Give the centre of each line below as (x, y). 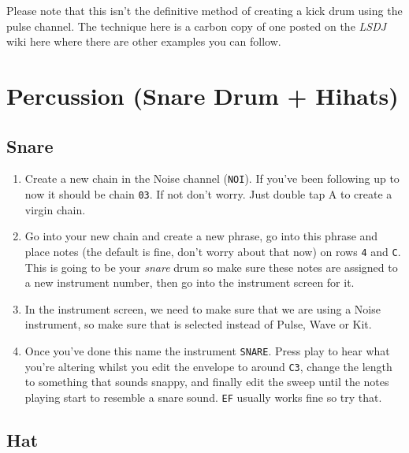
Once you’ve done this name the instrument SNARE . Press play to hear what (207, 350)
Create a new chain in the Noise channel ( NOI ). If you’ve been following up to (212, 178)
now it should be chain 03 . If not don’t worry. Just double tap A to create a (208, 194)
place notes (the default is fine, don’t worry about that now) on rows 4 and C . (213, 251)
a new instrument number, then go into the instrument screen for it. (190, 282)
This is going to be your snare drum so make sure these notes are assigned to (211, 267)
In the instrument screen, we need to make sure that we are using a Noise (203, 308)
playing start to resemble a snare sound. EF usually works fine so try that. (203, 397)
